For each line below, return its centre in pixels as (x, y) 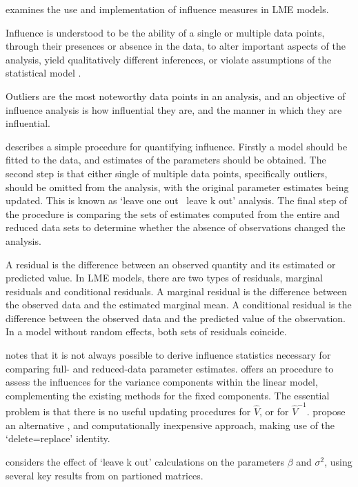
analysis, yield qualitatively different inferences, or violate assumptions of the (169, 59)
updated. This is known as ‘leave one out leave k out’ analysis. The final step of (177, 200)
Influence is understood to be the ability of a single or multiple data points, (165, 32)
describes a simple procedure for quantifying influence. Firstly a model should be (177, 146)
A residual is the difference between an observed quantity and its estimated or (171, 264)
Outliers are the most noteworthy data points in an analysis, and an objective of (176, 96)
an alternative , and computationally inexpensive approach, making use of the (170, 425)
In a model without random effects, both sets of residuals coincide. (146, 331)
